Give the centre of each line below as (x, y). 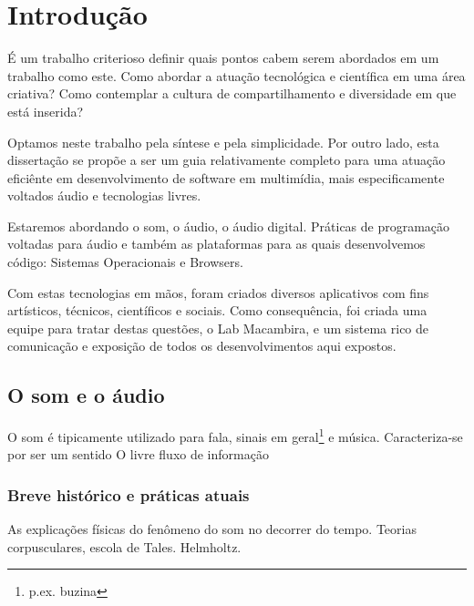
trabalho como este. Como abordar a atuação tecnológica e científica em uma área (237, 75)
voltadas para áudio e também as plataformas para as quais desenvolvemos (216, 244)
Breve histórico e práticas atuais (129, 495)
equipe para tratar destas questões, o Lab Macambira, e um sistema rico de (218, 328)
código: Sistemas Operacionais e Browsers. (125, 262)
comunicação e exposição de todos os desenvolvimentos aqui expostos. (202, 346)
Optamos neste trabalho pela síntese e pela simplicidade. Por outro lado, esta (223, 142)
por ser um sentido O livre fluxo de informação (138, 454)
